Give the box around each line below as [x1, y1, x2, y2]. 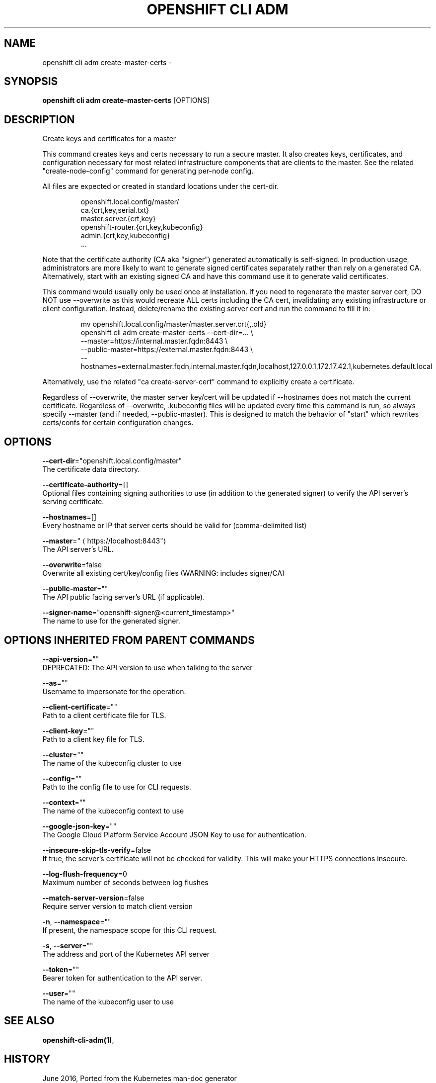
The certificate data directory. [42, 465, 140, 474]
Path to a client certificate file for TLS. [42, 711, 166, 720]
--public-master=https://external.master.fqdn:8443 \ [80, 345, 253, 354]
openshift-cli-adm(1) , [42, 1035, 114, 1044]
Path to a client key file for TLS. [42, 734, 145, 743]
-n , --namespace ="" [42, 917, 111, 926]
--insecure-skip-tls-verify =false [42, 845, 151, 854]
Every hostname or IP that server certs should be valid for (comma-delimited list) [42, 521, 307, 530]
